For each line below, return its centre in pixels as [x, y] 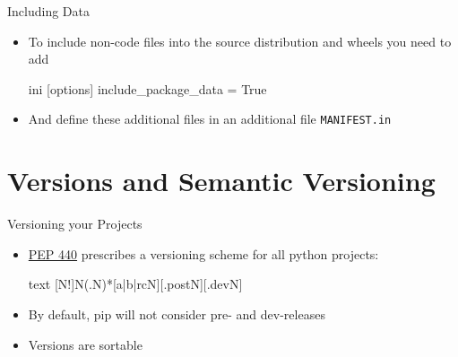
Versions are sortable [85, 344]
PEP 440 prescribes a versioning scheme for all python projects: [203, 253]
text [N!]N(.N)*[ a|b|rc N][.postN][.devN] [135, 284]
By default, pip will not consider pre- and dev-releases [177, 313]
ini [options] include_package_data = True [147, 88]
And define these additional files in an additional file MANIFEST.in [210, 119]
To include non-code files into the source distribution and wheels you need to [240, 41]
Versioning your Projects [75, 224]
